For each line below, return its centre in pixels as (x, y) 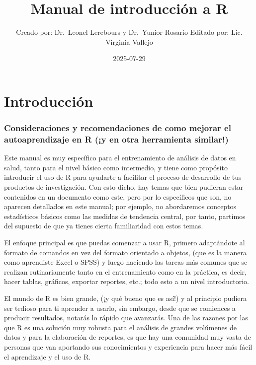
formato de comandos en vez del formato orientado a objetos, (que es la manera (126, 252)
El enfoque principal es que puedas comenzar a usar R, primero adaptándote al (125, 242)
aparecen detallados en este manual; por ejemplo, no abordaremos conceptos (120, 206)
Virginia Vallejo (129, 41)
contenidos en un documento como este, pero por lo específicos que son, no (118, 196)
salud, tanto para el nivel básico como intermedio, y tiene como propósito (116, 167)
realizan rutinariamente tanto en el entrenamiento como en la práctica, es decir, (125, 271)
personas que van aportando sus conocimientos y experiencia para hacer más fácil (128, 346)
